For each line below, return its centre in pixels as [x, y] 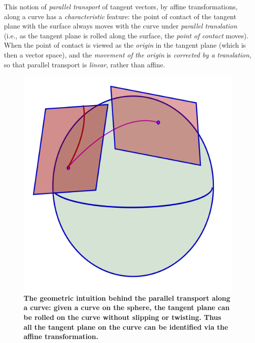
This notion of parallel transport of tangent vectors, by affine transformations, [121, 6]
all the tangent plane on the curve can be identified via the [126, 327]
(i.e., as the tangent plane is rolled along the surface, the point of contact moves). [126, 35]
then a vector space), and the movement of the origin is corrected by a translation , [128, 54]
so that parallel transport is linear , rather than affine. [85, 64]
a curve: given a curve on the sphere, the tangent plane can [127, 307]
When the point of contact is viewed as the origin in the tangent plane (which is [125, 45]
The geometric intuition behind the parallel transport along [127, 298]
